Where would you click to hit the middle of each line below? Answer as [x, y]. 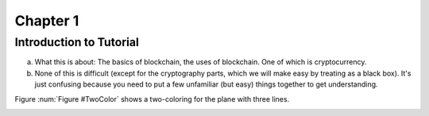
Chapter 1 [47, 21]
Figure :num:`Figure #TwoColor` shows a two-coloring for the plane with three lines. [152, 99]
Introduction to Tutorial [77, 42]
